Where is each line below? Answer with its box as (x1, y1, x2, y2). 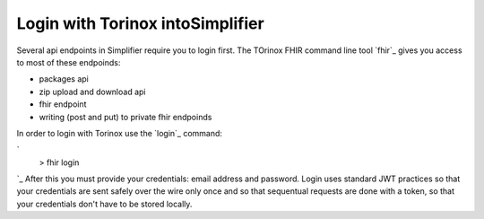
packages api (39, 74, 90, 84)
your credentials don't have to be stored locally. (16, 198, 193, 209)
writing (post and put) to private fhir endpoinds (39, 111, 212, 122)
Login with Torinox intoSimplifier (16, 13, 264, 33)
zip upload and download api (39, 86, 146, 97)
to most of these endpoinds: (16, 57, 121, 67)
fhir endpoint (39, 99, 87, 109)
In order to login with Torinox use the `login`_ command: (16, 127, 223, 138)
